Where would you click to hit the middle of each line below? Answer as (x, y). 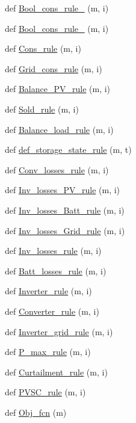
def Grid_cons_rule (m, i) (54, 68)
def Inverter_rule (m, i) (48, 291)
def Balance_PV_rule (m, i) (58, 89)
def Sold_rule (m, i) (42, 109)
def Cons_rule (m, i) (43, 48)
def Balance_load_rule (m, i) (59, 129)
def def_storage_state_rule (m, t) (68, 150)
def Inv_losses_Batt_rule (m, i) (65, 210)
